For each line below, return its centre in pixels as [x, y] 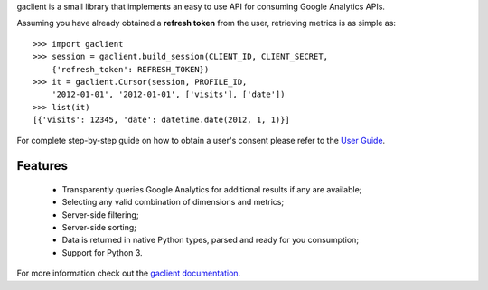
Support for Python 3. [103, 252]
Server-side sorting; [99, 228]
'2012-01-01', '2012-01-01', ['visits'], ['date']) [168, 94]
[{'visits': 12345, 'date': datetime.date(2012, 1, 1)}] [162, 120]
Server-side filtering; [100, 215]
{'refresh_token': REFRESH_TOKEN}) [130, 69]
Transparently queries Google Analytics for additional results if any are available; [212, 189]
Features [42, 166]
